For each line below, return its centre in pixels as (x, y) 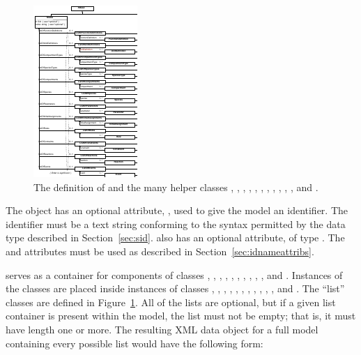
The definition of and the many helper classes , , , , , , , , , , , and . (176, 187)
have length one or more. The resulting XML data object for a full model (162, 329)
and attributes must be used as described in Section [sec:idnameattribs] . (160, 251)
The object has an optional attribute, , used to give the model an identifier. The (177, 210)
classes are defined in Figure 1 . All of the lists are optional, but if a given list (171, 302)
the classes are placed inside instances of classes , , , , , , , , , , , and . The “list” (175, 288)
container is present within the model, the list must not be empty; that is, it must (181, 316)
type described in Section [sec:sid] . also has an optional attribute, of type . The (175, 237)
